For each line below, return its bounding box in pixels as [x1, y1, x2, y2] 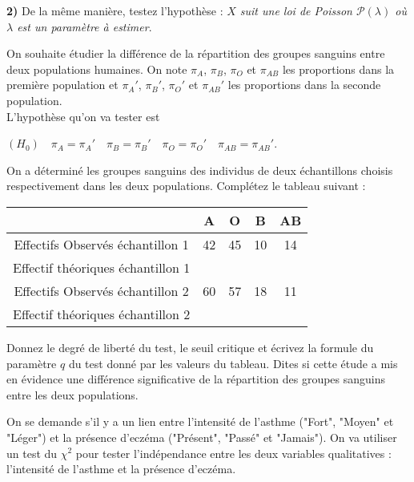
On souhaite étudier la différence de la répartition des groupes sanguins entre [6, 45, 385, 62]
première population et [6, 76, 119, 93]
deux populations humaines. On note [6, 60, 187, 77]
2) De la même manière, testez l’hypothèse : [6, 2, 223, 18]
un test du [6, 444, 58, 461]
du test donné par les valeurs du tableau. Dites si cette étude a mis [68, 354, 398, 371]
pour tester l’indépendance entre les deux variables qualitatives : [75, 444, 392, 461]
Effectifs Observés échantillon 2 [14, 281, 189, 300]
